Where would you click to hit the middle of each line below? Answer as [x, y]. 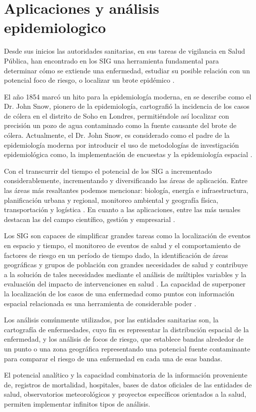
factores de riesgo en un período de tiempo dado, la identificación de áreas [116, 255]
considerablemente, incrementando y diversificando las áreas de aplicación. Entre [126, 180]
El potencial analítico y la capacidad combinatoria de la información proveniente [126, 375]
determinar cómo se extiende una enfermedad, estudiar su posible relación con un [127, 70]
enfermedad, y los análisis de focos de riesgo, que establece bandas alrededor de [124, 339]
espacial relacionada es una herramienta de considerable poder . [100, 303]
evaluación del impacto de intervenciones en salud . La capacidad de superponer [125, 284]
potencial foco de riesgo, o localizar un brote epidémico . [89, 80]
